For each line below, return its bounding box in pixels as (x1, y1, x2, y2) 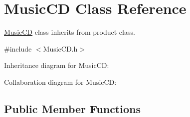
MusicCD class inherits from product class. (4, 27, 135, 37)
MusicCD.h (43, 43, 78, 54)
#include (4, 43, 32, 54)
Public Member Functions (4, 101, 141, 116)
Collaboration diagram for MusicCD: (4, 76, 117, 87)
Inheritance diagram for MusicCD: (4, 60, 109, 70)
